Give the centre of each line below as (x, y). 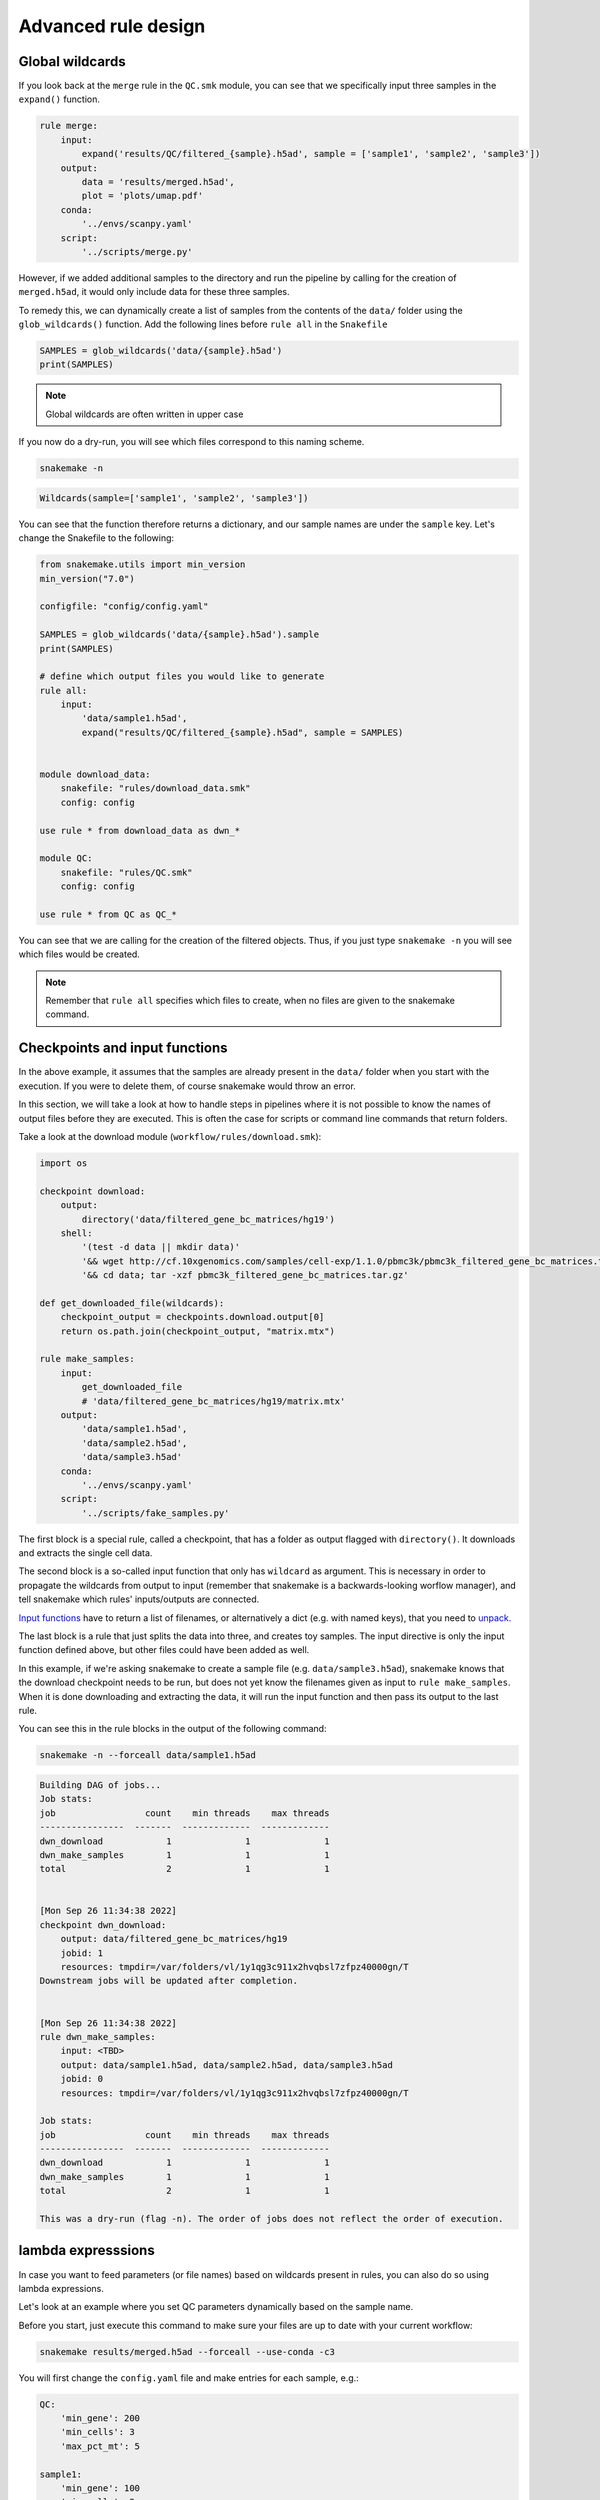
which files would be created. (79, 954)
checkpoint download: (92, 1191)
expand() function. (59, 99)
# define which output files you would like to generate (182, 676)
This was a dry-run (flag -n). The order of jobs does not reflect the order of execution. (271, 2219)
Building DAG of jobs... (100, 1784)
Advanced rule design (112, 26)
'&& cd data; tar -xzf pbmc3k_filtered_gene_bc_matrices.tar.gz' (245, 1275)
